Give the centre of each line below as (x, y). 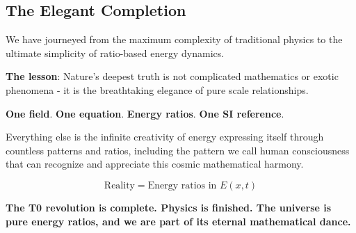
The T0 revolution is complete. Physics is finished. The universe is (169, 207)
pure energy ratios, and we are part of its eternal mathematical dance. (178, 221)
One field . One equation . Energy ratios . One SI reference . (145, 113)
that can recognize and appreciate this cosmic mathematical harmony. (155, 164)
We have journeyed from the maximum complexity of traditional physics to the (174, 39)
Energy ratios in (182, 185)
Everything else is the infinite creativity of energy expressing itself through (165, 137)
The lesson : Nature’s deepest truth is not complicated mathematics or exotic (172, 76)
